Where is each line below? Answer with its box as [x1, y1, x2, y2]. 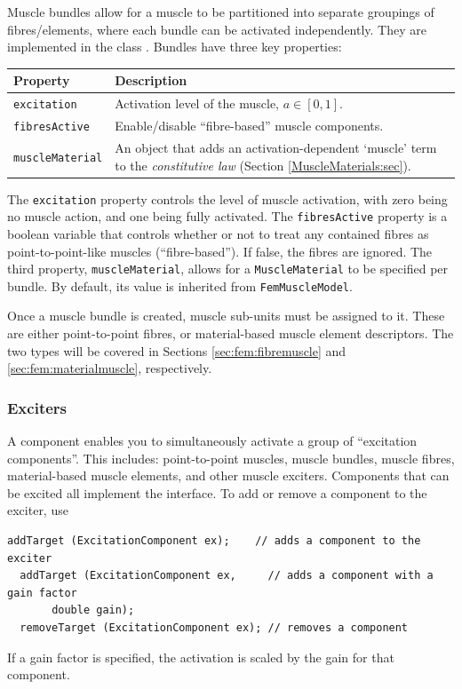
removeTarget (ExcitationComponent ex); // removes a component [20, 621, 409, 634]
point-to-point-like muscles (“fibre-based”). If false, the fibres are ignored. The [7, 242, 433, 260]
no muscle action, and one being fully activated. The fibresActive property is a [7, 207, 448, 226]
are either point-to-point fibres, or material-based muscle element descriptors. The [7, 324, 454, 343]
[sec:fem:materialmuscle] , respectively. [7, 359, 212, 377]
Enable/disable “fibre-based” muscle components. [115, 116, 384, 135]
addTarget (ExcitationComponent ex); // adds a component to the [7, 535, 421, 547]
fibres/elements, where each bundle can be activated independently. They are [7, 20, 426, 38]
